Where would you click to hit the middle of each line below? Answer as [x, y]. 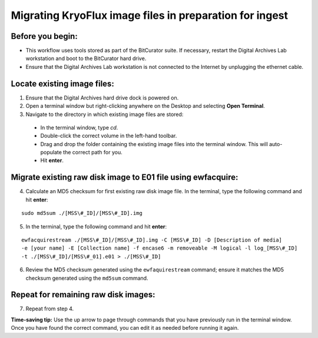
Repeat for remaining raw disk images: [83, 295]
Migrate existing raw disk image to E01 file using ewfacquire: [125, 178]
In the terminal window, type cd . [79, 127]
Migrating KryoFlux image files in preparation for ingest [150, 15]
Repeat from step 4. [50, 309]
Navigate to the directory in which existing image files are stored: [105, 114]
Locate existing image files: [62, 83]
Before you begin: [44, 36]
